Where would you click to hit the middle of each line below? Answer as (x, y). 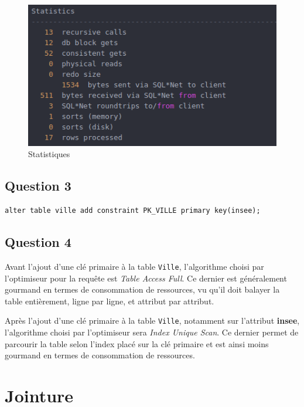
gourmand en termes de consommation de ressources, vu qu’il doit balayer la (142, 289)
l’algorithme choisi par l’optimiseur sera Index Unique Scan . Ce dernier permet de (152, 332)
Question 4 (38, 242)
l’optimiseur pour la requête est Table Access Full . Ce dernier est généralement (146, 278)
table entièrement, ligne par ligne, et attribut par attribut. (110, 301)
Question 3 (38, 186)
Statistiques (49, 154)
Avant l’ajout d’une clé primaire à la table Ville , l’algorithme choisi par (134, 266)
